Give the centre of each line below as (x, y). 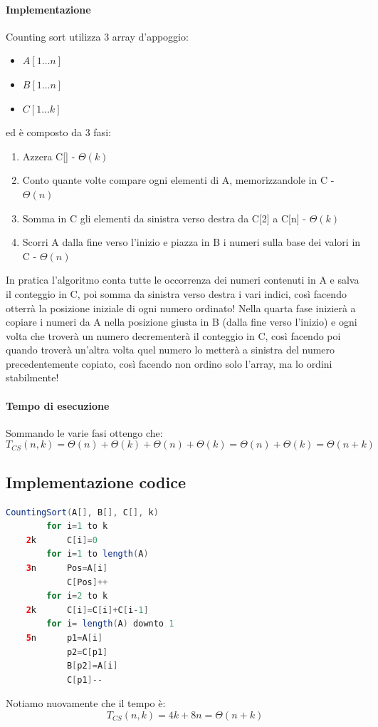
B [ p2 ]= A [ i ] (92, 666)
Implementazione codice (96, 481)
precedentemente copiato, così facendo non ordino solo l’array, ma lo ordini (169, 363)
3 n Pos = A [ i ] (67, 568)
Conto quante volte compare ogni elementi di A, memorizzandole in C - (178, 180)
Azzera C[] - (49, 156)
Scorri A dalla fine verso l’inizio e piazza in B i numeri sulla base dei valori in (191, 242)
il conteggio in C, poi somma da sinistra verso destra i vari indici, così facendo (176, 293)
